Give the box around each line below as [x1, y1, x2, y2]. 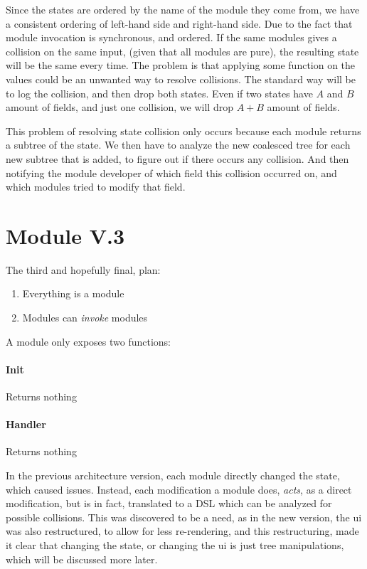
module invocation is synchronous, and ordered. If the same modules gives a [6, 30, 337, 45]
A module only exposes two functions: [6, 334, 171, 349]
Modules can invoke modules [22, 310, 148, 325]
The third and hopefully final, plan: [6, 262, 161, 277]
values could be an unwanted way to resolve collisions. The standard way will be [6, 71, 356, 86]
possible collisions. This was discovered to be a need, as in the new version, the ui [6, 509, 362, 524]
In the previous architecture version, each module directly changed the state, [6, 468, 340, 482]
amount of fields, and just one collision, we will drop [6, 100, 233, 115]
